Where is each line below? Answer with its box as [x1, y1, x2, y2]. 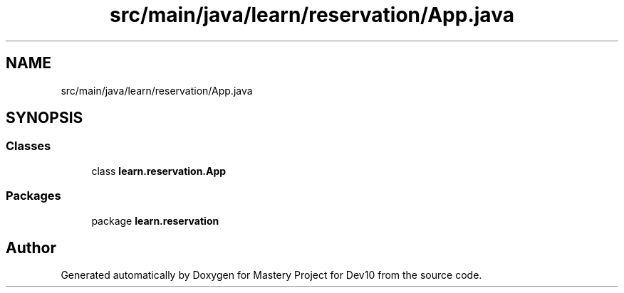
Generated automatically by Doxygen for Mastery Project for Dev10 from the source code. [61, 269, 482, 282]
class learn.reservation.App [91, 164, 227, 177]
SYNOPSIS [6, 109, 83, 127]
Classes [6, 139, 51, 154]
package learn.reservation [91, 214, 219, 227]
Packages [6, 188, 61, 203]
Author [6, 238, 56, 257]
